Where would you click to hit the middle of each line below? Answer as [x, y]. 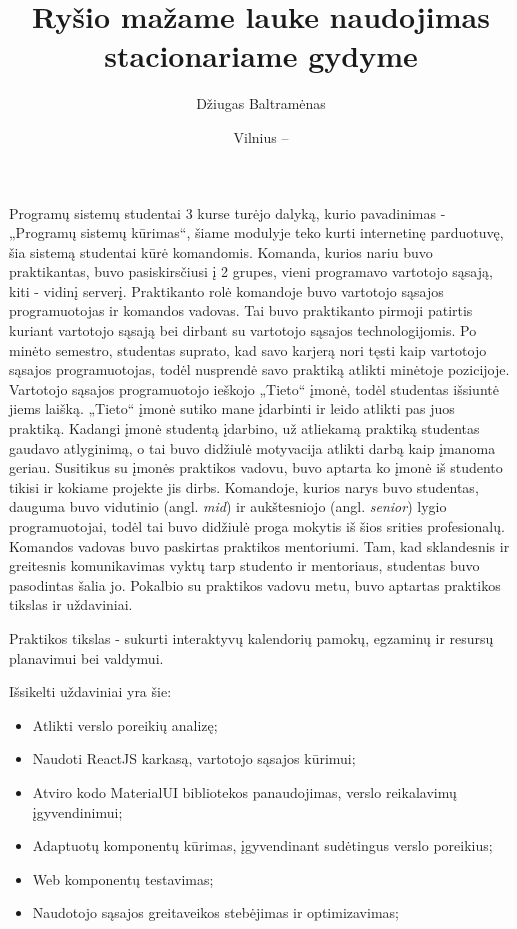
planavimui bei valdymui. [86, 657]
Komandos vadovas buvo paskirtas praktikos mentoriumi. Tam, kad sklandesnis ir [259, 545]
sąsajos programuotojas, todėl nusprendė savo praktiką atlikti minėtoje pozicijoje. [259, 369]
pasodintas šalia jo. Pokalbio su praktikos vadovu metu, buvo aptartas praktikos [255, 584]
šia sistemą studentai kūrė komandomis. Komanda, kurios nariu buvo [221, 251]
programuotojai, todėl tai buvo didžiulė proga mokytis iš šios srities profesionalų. [257, 526]
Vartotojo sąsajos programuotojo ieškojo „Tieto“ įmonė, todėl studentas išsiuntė [254, 388]
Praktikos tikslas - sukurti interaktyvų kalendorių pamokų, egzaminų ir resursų [251, 637]
